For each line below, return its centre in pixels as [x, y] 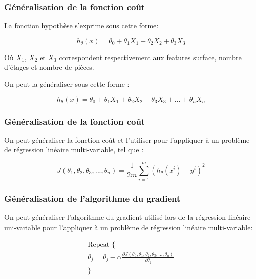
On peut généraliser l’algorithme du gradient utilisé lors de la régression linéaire [127, 217]
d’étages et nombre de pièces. [49, 67]
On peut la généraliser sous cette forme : [67, 84]
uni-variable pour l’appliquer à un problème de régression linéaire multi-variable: [129, 227]
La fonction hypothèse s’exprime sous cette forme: [81, 25]
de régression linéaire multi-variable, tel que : [74, 150]
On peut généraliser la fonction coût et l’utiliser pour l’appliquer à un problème [127, 139]
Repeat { [102, 244]
